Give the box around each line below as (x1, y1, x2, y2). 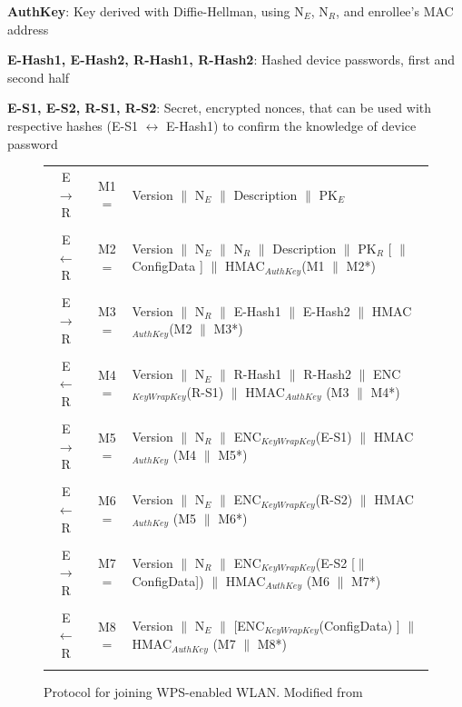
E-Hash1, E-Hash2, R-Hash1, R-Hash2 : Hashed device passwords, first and (7, 50, 456, 69)
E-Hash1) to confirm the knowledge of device (166, 115, 417, 134)
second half (7, 67, 70, 86)
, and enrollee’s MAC (336, 2, 454, 20)
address (7, 19, 49, 38)
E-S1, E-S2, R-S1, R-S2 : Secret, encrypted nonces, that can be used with (7, 98, 432, 117)
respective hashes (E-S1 (7, 115, 138, 134)
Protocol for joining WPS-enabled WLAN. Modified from (44, 682, 363, 702)
